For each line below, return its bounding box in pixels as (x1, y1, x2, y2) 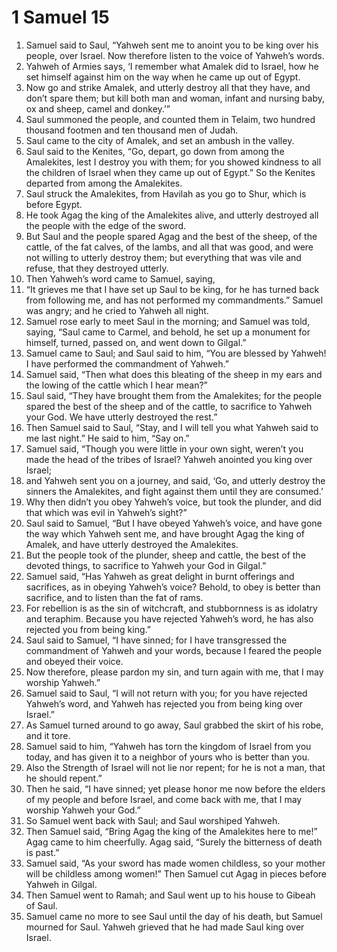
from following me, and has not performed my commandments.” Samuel (25, 294, 324, 306)
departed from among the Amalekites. (25, 177, 183, 189)
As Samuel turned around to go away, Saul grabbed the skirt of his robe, (25, 719, 324, 731)
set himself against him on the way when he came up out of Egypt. (25, 71, 301, 83)
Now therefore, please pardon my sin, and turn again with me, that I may (25, 666, 324, 678)
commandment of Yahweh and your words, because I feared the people (25, 644, 323, 656)
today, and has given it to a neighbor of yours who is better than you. (25, 751, 311, 763)
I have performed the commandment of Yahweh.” (25, 357, 229, 370)
